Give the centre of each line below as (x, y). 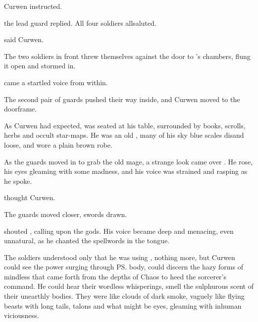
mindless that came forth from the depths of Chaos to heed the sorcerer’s (115, 276)
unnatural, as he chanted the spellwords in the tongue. (87, 241)
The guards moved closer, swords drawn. (66, 214)
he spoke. (18, 181)
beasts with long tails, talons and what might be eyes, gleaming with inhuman (123, 305)
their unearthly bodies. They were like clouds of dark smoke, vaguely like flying (124, 296)
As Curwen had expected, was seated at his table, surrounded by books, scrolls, (125, 125)
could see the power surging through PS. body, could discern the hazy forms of (124, 267)
